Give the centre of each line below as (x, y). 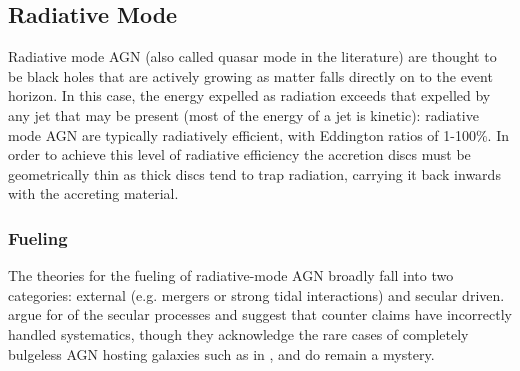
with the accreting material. (93, 193)
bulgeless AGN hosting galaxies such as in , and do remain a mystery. (221, 353)
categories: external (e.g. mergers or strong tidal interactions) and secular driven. (256, 294)
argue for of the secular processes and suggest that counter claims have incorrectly (260, 314)
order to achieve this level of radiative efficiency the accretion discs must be (239, 154)
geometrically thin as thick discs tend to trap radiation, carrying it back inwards (254, 173)
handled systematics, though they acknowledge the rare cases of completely (238, 333)
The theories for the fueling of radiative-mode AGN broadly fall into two (231, 275)
